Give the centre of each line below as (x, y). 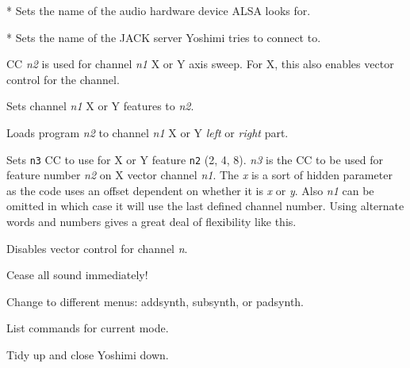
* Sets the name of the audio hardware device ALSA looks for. (159, 10)
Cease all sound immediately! (77, 275)
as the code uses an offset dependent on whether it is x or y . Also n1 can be (190, 190)
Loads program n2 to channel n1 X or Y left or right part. (148, 132)
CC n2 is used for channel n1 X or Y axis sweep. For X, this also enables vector (200, 64)
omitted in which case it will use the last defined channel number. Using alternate (205, 206)
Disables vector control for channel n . (97, 248)
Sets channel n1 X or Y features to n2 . (100, 106)
